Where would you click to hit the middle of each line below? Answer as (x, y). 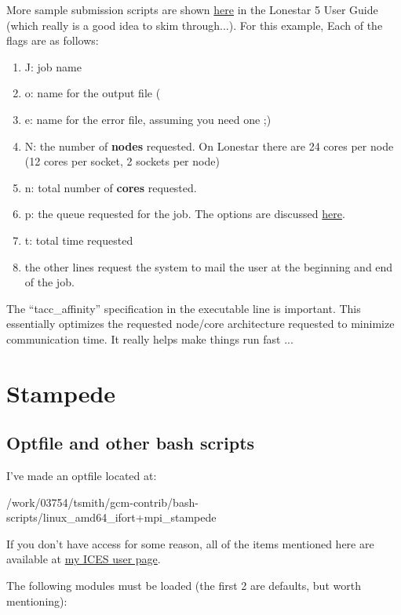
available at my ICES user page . (84, 559)
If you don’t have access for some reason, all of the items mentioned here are (190, 543)
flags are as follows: (53, 40)
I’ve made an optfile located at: (82, 476)
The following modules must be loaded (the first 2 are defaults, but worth (184, 586)
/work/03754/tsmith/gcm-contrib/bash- (102, 502)
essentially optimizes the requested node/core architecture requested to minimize (200, 324)
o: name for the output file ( (93, 93)
